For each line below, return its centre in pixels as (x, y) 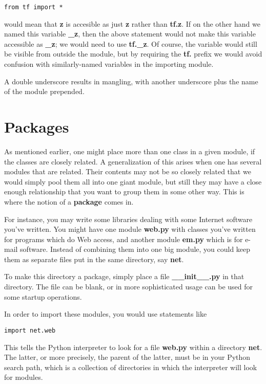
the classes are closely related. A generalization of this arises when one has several (133, 161)
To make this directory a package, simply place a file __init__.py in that (124, 276)
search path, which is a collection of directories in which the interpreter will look (131, 367)
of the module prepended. (44, 91)
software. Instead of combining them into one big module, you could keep (135, 249)
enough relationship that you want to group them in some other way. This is (124, 191)
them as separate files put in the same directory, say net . (94, 259)
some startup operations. (43, 296)
